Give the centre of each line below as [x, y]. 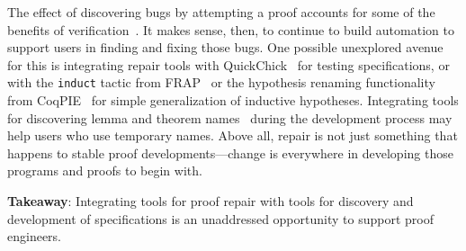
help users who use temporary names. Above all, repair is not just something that [233, 135]
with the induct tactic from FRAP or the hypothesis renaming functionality [221, 82]
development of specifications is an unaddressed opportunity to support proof [220, 218]
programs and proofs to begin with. [105, 170]
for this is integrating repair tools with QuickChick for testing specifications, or [229, 64]
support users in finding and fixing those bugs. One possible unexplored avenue [225, 47]
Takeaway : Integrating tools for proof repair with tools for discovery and [211, 201]
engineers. [35, 236]
